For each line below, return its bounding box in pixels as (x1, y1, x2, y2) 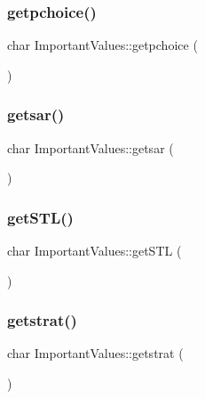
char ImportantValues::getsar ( (7, 138, 174, 157)
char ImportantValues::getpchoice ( (7, 36, 198, 54)
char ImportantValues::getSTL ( (7, 241, 182, 260)
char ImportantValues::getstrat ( (7, 344, 184, 362)
